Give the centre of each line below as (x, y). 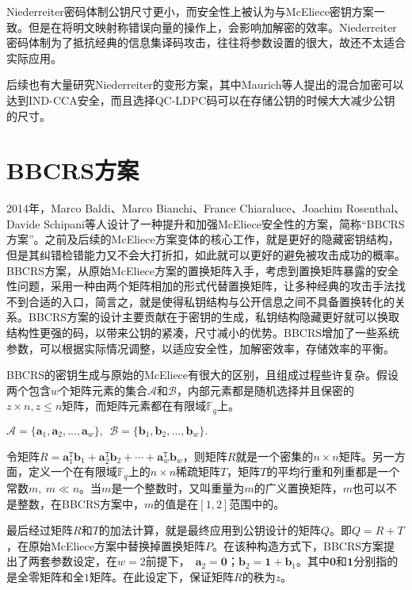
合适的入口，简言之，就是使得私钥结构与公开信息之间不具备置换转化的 (211, 301)
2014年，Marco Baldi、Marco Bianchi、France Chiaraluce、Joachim (175, 208)
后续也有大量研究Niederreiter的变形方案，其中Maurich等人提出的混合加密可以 (205, 84)
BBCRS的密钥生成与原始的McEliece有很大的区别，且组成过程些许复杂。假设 (203, 375)
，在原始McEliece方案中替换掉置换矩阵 (106, 545)
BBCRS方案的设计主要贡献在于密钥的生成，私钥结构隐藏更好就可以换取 (214, 317)
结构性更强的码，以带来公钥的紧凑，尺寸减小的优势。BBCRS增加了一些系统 (203, 333)
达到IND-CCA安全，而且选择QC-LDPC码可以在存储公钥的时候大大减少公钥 (201, 100)
